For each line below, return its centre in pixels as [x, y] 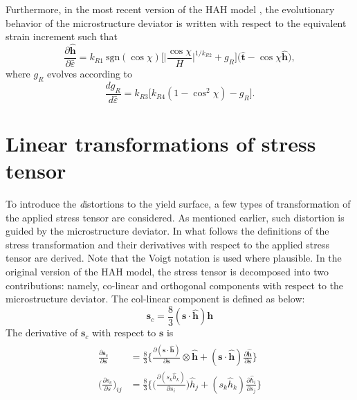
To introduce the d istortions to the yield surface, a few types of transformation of [178, 203]
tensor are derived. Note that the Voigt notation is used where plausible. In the [174, 258]
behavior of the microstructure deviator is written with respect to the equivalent [176, 22]
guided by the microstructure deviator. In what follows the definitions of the [167, 231]
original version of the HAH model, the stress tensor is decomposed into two [167, 271]
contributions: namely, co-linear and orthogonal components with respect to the [175, 285]
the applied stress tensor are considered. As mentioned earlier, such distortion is [175, 217]
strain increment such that [62, 36]
